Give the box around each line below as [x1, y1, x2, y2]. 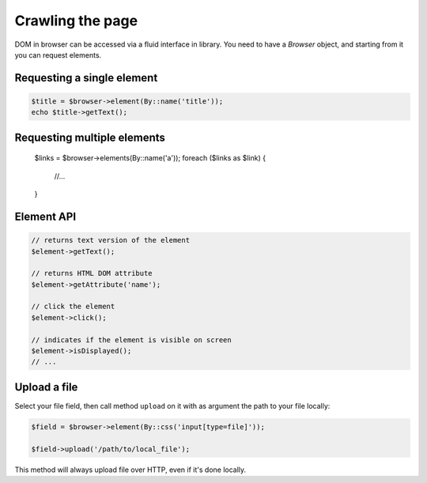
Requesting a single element [14, 71, 158, 85]
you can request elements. [14, 50, 102, 59]
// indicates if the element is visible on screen [31, 335, 232, 344]
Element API [14, 209, 77, 223]
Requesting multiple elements [14, 130, 166, 144]
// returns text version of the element [31, 236, 190, 245]
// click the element [31, 302, 115, 311]
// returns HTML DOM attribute [31, 269, 153, 278]
